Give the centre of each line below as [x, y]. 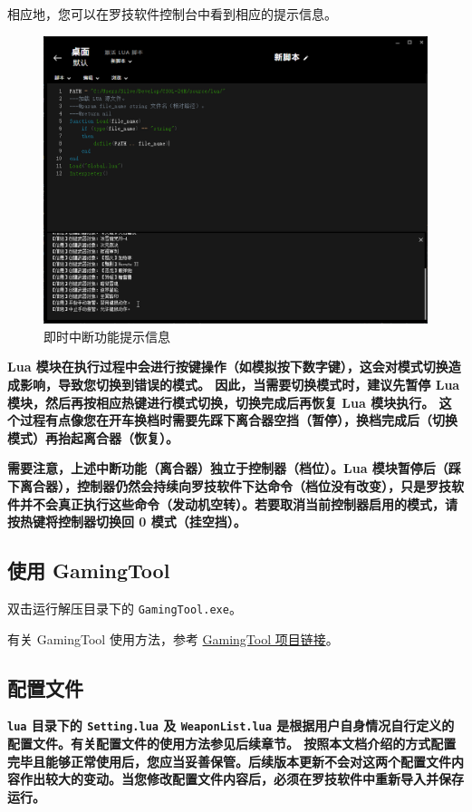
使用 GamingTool [89, 570]
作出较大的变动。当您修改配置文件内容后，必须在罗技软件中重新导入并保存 [241, 779]
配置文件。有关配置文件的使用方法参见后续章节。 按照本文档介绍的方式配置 [232, 744]
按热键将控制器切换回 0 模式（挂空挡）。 [127, 522]
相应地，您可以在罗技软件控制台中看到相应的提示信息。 [172, 14]
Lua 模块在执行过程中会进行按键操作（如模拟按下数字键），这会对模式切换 [228, 367]
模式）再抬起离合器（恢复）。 [93, 437]
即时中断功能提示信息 [107, 336]
